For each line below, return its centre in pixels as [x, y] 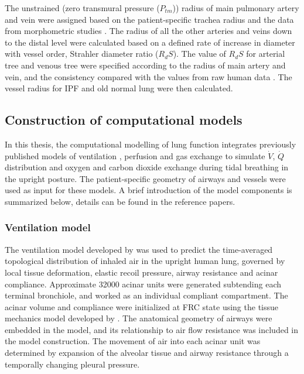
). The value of [199, 54]
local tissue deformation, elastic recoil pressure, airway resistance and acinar [141, 272]
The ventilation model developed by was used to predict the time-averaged [139, 249]
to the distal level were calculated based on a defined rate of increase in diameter [150, 42]
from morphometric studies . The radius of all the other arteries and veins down [148, 31]
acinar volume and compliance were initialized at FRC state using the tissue [142, 306]
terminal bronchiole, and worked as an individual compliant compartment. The [146, 295]
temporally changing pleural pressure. [72, 364]
